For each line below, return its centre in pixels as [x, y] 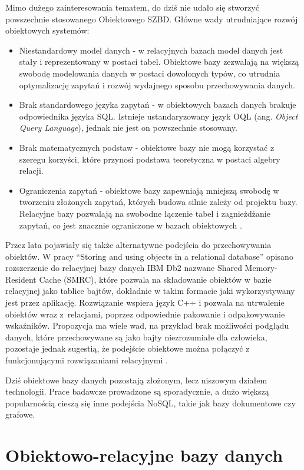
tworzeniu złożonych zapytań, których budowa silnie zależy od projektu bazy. [158, 202]
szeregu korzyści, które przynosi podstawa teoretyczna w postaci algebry [150, 159]
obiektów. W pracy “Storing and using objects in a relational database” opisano [149, 256]
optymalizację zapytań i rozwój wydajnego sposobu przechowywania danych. [157, 85]
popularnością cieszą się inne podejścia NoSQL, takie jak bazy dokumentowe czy [151, 403]
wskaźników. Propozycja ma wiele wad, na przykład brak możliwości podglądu [147, 325]
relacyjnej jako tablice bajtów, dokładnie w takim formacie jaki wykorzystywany [150, 291]
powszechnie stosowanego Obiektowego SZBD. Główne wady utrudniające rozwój [152, 19]
